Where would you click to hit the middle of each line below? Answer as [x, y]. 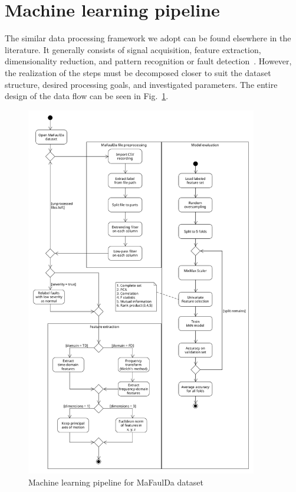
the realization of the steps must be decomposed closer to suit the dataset [138, 72]
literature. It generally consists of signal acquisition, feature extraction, [133, 49]
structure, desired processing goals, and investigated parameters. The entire [141, 84]
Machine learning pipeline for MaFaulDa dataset [116, 482]
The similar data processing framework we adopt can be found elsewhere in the [148, 38]
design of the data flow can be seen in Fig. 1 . [87, 96]
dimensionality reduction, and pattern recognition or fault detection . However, [148, 61]
